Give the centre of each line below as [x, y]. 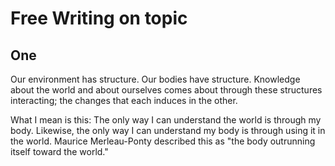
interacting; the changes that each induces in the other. [124, 100]
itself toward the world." [59, 151]
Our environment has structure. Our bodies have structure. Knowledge [155, 79]
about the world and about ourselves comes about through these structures [166, 90]
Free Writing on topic [99, 18]
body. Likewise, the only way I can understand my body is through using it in [168, 130]
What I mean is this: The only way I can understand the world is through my [166, 120]
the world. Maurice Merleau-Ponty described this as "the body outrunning [163, 141]
